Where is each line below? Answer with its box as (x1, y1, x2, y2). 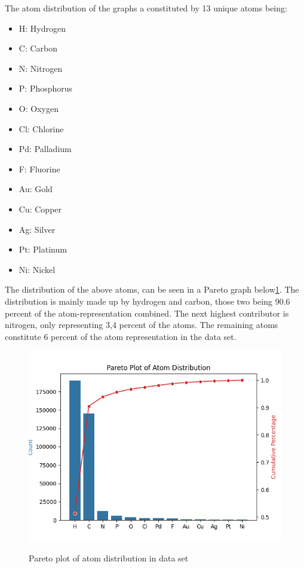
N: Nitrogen (19, 62, 63, 74)
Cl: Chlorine (19, 122, 64, 135)
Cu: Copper (19, 202, 62, 215)
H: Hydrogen (19, 22, 66, 34)
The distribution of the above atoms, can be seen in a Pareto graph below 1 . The (5, 283, 299, 296)
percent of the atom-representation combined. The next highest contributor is (5, 306, 289, 319)
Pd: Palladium (19, 142, 72, 155)
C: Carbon (19, 42, 58, 54)
